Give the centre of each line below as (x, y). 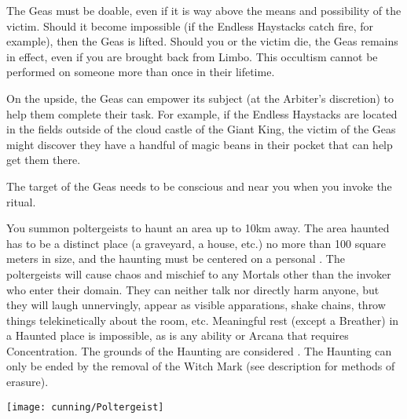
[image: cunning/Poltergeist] (85, 407)
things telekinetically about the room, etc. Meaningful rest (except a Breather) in (203, 320)
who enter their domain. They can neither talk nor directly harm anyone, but (193, 289)
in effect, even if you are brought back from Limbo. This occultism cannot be (192, 56)
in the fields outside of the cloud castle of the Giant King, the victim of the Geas (201, 129)
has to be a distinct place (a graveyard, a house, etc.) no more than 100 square (196, 243)
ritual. (21, 201)
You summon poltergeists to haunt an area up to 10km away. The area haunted (198, 228)
